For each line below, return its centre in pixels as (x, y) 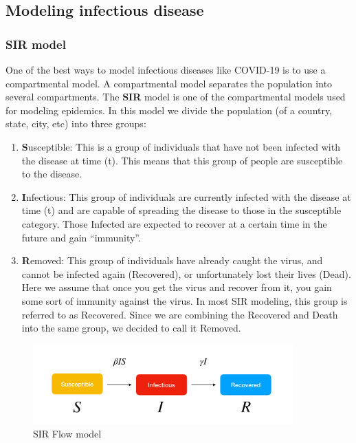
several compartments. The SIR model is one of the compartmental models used (176, 97)
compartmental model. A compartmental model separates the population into (169, 83)
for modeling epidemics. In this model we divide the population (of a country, (169, 110)
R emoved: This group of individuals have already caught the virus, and (172, 260)
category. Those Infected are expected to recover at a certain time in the (174, 223)
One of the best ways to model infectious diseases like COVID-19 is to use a (166, 69)
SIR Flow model (67, 434)
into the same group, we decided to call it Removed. (131, 328)
